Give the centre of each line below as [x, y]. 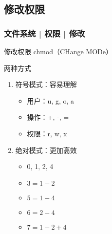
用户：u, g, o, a [51, 100]
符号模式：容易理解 [46, 84]
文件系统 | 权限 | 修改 [45, 33]
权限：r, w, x [47, 133]
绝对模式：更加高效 [46, 150]
